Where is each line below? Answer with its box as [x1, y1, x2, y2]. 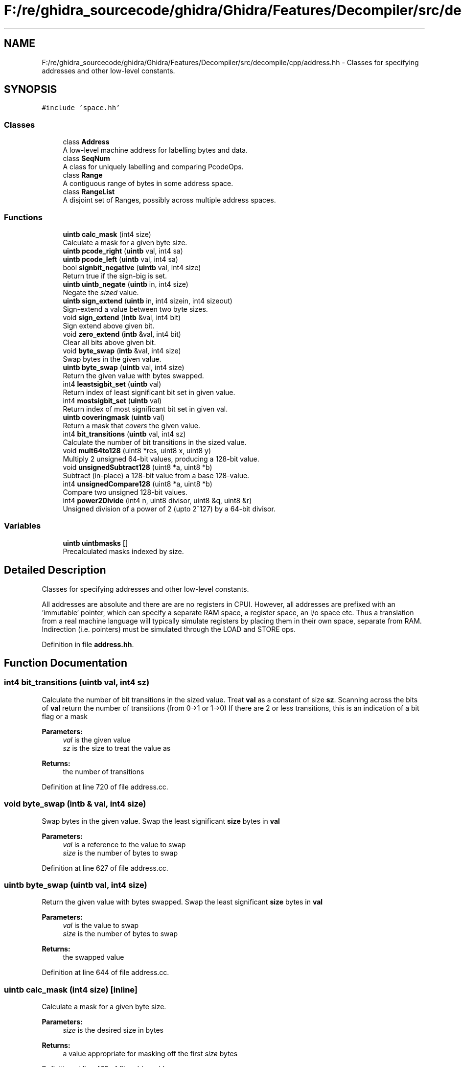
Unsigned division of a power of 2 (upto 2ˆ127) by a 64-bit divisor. [63, 504, 276, 513]
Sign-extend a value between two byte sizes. [63, 304, 208, 313]
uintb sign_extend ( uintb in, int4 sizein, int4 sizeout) [63, 296, 232, 305]
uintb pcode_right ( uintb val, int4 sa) [63, 246, 183, 255]
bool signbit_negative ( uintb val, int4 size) [63, 263, 201, 272]
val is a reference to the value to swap [63, 840, 186, 849]
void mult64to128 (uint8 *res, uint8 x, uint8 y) [63, 446, 211, 455]
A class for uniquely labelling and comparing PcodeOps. [63, 162, 244, 171]
